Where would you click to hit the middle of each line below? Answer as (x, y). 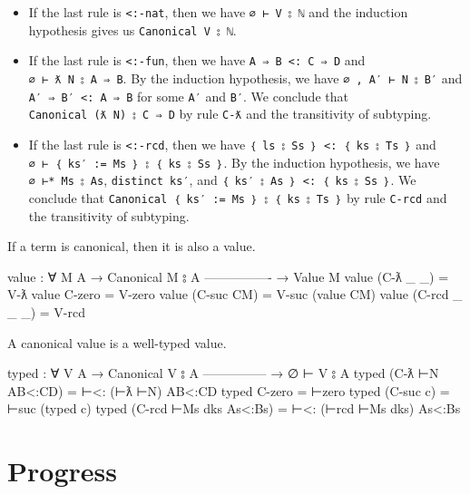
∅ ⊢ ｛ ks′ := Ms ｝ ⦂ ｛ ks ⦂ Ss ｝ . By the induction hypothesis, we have (234, 162)
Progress (62, 471)
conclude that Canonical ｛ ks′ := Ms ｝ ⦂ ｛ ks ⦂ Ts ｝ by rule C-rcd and (238, 197)
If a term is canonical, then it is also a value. (132, 246)
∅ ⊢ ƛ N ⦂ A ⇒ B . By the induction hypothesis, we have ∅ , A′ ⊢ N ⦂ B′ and (245, 77)
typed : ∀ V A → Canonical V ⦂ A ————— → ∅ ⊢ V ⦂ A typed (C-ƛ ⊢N (223, 373)
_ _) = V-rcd (46, 311)
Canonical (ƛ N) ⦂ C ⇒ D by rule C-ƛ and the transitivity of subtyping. (230, 114)
